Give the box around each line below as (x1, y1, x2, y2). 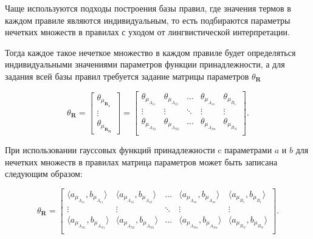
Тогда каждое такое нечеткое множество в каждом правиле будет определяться (5, 46, 296, 58)
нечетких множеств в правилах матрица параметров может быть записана (5, 155, 278, 168)
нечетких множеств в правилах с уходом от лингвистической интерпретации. (5, 26, 290, 38)
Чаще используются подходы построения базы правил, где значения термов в (5, 2, 291, 14)
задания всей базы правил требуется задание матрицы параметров (5, 69, 249, 82)
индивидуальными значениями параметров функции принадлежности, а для (5, 58, 285, 71)
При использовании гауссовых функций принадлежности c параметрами (5, 143, 272, 156)
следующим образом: (5, 167, 83, 180)
